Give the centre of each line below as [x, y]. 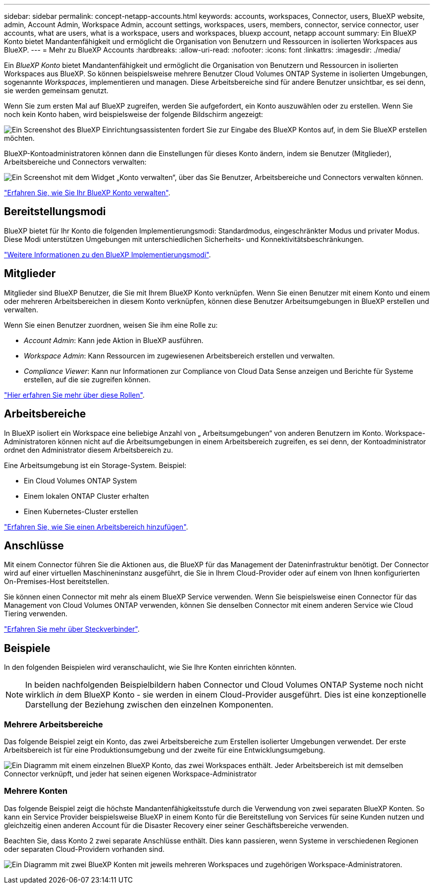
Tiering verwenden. [36, 614]
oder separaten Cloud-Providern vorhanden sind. [84, 849]
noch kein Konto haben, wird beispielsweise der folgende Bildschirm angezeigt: [134, 114]
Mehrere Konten [36, 791]
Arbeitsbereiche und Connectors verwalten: [75, 162]
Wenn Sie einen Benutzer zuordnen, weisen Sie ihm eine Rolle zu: [111, 325]
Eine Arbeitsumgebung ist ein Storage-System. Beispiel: [95, 465]
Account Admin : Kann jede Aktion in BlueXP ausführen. [114, 340]
